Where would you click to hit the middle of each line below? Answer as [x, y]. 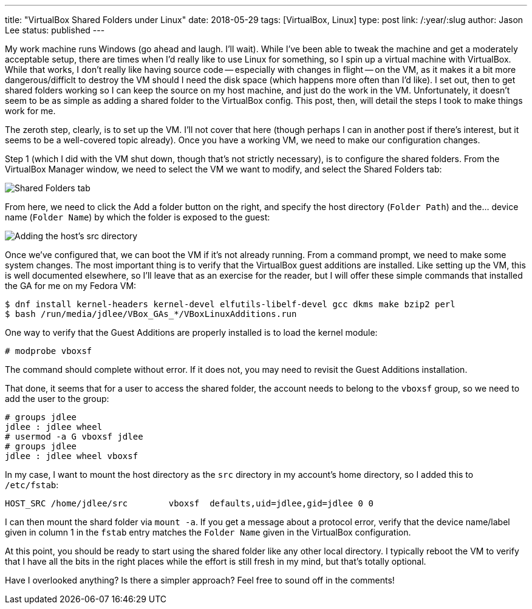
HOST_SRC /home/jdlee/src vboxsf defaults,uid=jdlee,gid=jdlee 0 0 [189, 503]
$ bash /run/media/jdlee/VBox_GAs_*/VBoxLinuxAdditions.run [151, 314]
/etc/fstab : [32, 485]
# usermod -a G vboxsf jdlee [74, 437]
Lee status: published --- [55, 30]
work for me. [30, 111]
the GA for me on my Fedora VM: [71, 286]
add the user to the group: [57, 399]
